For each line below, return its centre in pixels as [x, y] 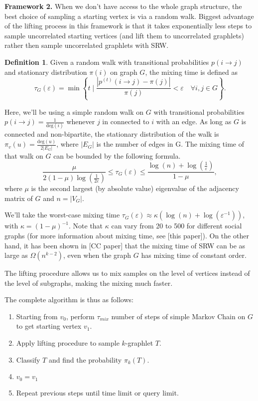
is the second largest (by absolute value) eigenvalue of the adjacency [135, 188]
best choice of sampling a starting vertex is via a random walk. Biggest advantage [129, 16]
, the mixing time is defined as [192, 72]
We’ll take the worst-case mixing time [62, 215]
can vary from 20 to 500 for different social [177, 226]
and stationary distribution [46, 72]
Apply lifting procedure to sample [68, 343]
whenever [81, 121]
